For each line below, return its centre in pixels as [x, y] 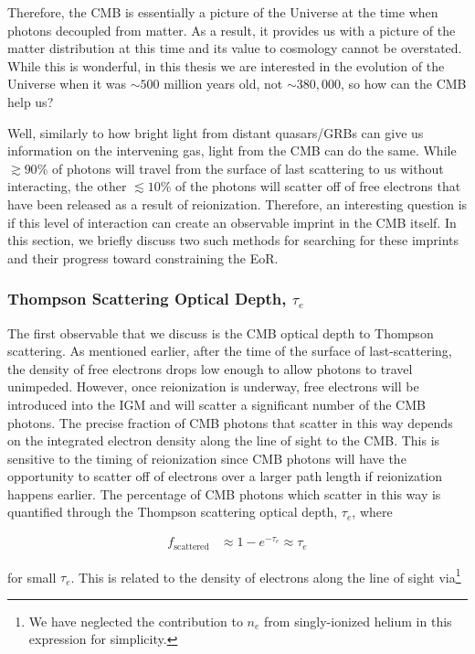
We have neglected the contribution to [136, 621]
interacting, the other [67, 186]
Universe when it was [67, 84]
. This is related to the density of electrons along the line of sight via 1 [266, 575]
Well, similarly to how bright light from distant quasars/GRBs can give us [216, 132]
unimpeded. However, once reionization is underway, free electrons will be [213, 386]
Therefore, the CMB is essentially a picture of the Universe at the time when [223, 12]
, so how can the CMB [403, 84]
